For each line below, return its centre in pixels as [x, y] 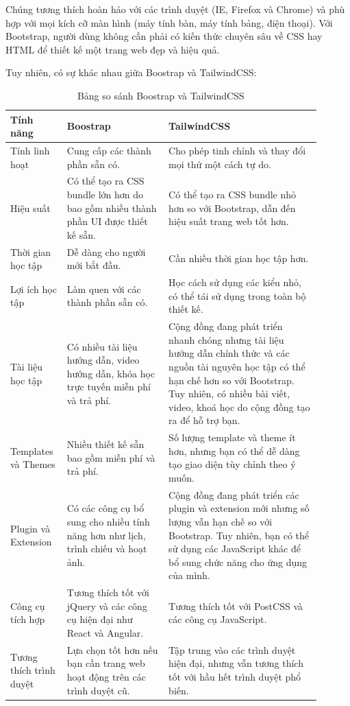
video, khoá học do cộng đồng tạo [239, 407]
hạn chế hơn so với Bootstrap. [232, 380]
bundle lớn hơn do [105, 195]
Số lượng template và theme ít [232, 437]
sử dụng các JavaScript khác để [235, 549]
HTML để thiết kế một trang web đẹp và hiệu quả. [113, 49]
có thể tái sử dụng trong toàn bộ [237, 295]
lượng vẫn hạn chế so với [221, 521]
